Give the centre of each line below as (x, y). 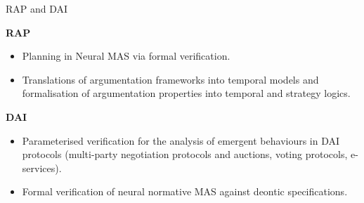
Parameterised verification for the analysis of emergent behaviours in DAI (181, 140)
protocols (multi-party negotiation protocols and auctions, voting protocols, (185, 154)
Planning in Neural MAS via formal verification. (126, 56)
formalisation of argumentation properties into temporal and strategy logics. (186, 93)
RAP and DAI (37, 8)
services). (42, 168)
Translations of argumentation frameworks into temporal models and (170, 79)
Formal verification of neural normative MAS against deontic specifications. (185, 191)
